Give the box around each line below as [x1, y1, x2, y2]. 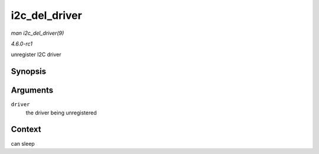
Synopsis [11, 67, 47, 77]
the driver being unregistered [25, 109, 97, 116]
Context [11, 124, 41, 135]
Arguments [11, 86, 54, 96]
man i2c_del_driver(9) [11, 30, 64, 37]
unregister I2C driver [11, 51, 61, 58]
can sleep [11, 140, 35, 147]
